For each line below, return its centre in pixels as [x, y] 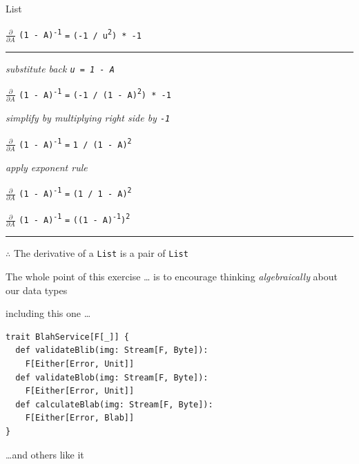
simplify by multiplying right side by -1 [88, 118]
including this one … [48, 313]
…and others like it [45, 454]
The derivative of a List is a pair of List [101, 253]
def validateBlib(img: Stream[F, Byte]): [112, 350]
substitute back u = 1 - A [60, 68]
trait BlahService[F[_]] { [67, 337]
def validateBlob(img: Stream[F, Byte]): [112, 377]
